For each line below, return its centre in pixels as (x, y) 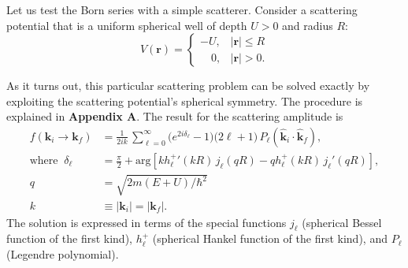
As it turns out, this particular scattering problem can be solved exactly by (188, 86)
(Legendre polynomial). (63, 254)
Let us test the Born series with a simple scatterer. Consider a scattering (182, 9)
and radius (308, 25)
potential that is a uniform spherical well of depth (127, 25)
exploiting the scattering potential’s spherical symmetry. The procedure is (185, 100)
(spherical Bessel (342, 222)
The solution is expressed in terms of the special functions (147, 222)
